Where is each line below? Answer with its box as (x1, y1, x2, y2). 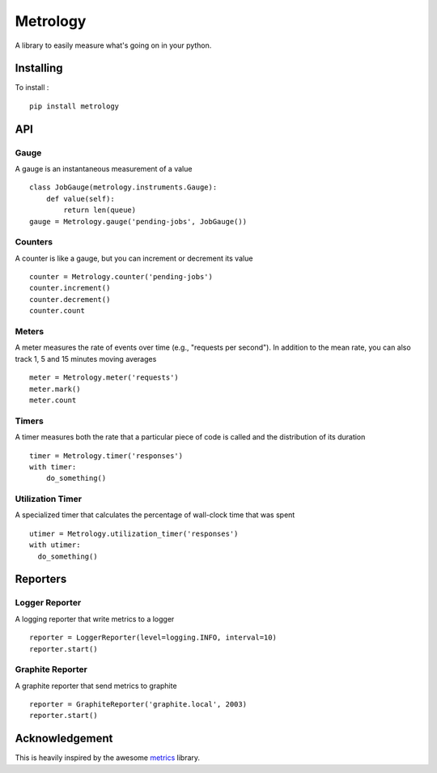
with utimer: (29, 541, 81, 550)
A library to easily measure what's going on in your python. (15, 40, 212, 50)
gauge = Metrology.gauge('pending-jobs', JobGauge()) (29, 217, 247, 226)
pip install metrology (29, 101, 120, 111)
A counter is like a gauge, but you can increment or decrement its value (15, 253, 253, 263)
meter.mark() (29, 384, 81, 393)
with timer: (29, 462, 77, 471)
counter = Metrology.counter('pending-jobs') (29, 272, 214, 282)
